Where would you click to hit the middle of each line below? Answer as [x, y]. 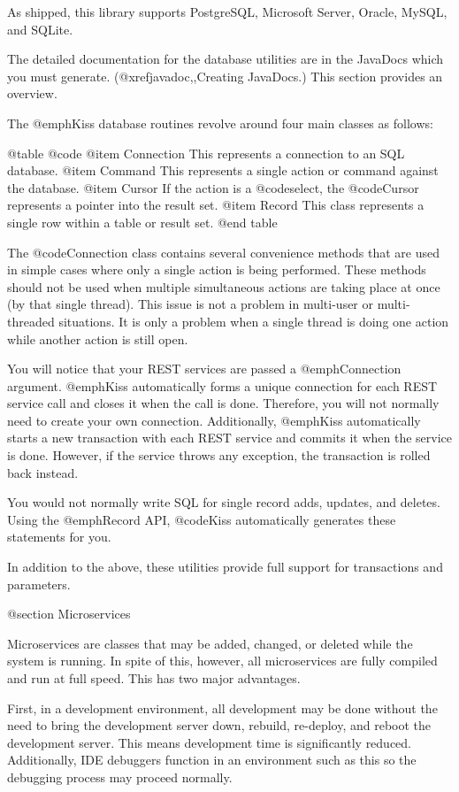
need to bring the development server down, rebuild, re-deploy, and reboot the [219, 725]
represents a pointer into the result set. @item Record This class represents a [216, 205]
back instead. [43, 472]
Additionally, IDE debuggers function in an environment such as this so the [212, 760]
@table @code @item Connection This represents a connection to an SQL [206, 153]
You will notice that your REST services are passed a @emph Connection [204, 369]
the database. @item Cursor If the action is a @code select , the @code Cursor [213, 187]
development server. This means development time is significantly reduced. [210, 742]
